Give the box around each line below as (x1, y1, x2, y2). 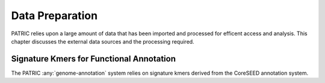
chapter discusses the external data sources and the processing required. (11, 38, 195, 45)
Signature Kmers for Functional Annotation (11, 54, 176, 64)
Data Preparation (11, 9, 98, 22)
